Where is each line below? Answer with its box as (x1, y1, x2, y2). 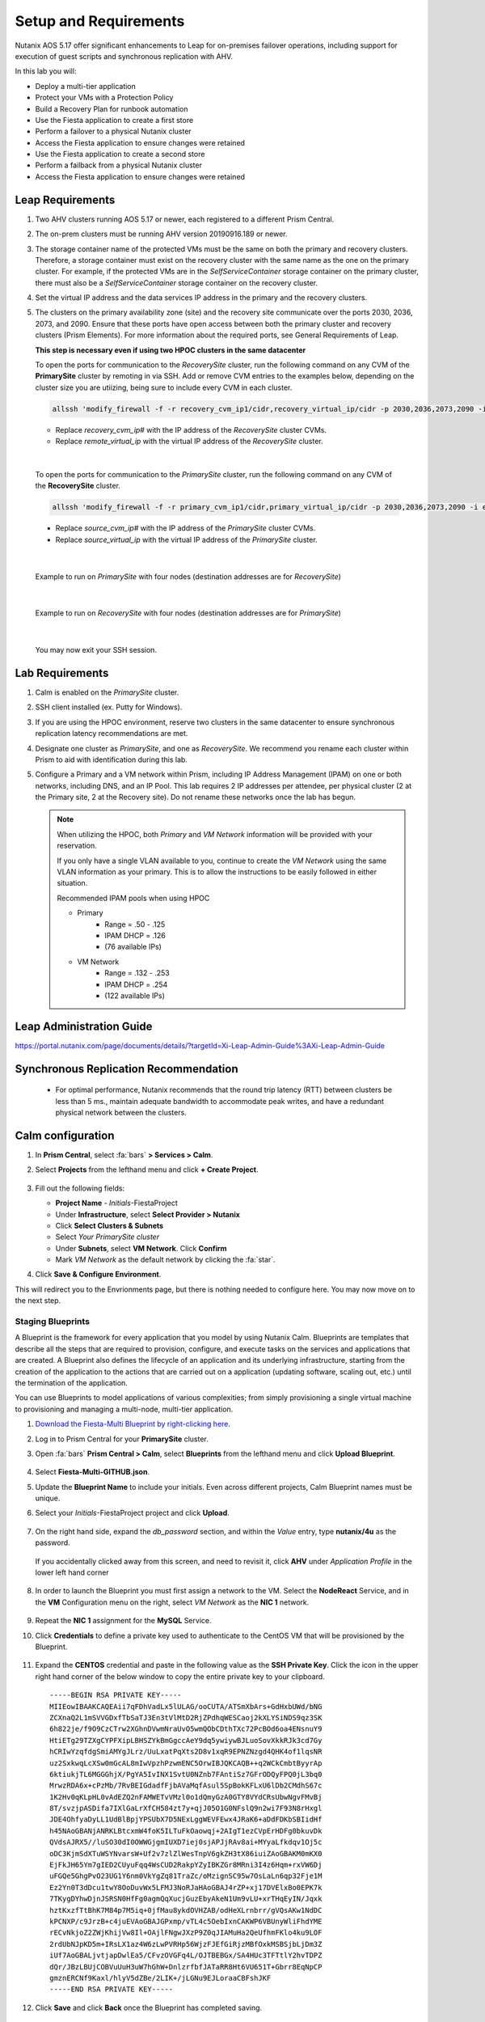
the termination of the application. (15, 1377, 129, 1387)
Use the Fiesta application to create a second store (35, 150, 205, 159)
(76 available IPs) (104, 942, 162, 952)
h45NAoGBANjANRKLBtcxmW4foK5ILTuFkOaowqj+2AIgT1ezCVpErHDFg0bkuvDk (49, 1826, 323, 1835)
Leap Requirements (15, 192, 116, 206)
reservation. (57, 841, 97, 851)
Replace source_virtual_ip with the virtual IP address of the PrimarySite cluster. (55, 535, 318, 544)
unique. (35, 1493, 61, 1504)
